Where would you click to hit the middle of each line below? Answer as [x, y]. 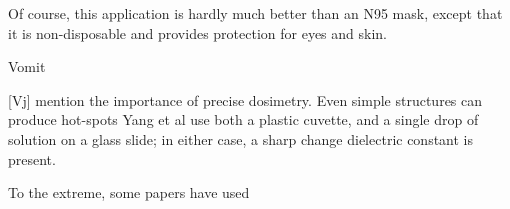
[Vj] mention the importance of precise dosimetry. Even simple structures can [245, 99]
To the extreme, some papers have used [129, 192]
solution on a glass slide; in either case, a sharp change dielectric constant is [241, 138]
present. [32, 158]
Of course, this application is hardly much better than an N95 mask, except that [255, 13]
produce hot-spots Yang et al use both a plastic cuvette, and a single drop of [243, 119]
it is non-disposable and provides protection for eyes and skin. [197, 32]
